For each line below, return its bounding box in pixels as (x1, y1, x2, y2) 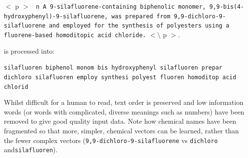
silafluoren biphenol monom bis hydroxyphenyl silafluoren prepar (4, 64, 223, 72)
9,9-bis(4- (209, 3, 244, 10)
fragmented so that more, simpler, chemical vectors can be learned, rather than (4, 125, 239, 135)
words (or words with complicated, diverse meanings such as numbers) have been (4, 106, 245, 116)
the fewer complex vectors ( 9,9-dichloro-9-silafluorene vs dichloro (4, 135, 218, 145)
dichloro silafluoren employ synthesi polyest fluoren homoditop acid (4, 73, 236, 81)
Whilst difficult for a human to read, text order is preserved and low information (4, 97, 244, 107)
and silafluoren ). (4, 144, 58, 155)
